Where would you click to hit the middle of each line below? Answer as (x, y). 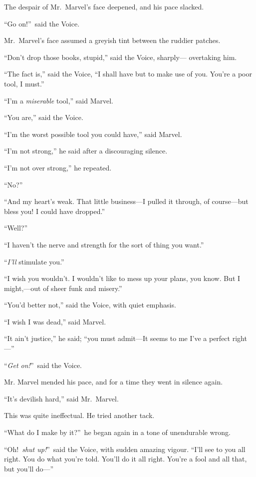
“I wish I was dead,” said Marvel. (55, 321)
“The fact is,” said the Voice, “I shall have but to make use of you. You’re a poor (128, 74)
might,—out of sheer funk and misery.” (63, 288)
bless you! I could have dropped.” (55, 211)
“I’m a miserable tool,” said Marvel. (59, 100)
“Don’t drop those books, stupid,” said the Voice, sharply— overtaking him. (121, 57)
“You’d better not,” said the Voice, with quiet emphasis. (90, 305)
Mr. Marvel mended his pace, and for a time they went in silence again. (114, 382)
